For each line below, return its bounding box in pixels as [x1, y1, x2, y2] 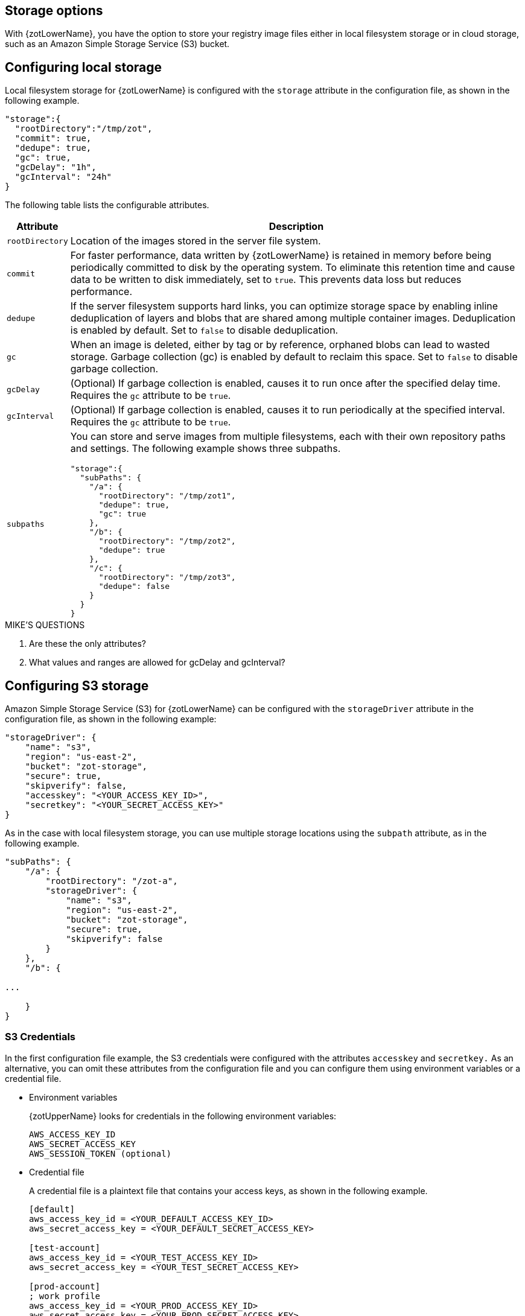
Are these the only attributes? [29, 638, 147, 649]
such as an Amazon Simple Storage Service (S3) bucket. [5, 39, 230, 49]
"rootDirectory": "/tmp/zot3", [98, 573, 236, 582]
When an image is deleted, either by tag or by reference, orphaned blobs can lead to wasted [70, 339, 490, 351]
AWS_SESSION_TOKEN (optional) [29, 1148, 172, 1159]
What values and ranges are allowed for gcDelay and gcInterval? [29, 657, 285, 668]
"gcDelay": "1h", [14, 162, 97, 173]
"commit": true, [14, 133, 92, 144]
